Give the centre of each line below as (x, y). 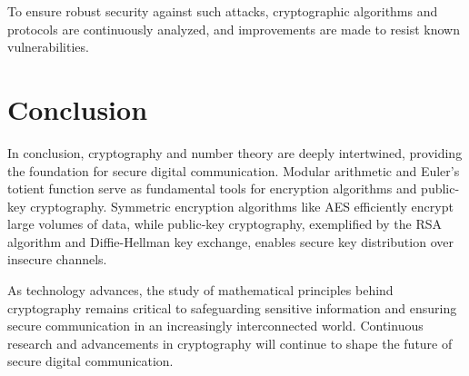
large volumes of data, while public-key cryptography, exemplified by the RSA (225, 224)
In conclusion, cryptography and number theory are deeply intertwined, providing (235, 152)
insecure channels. (57, 259)
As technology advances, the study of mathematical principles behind (200, 290)
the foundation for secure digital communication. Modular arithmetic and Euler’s (234, 170)
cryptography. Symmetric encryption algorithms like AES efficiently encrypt (242, 206)
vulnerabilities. (48, 47)
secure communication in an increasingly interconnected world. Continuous (215, 326)
